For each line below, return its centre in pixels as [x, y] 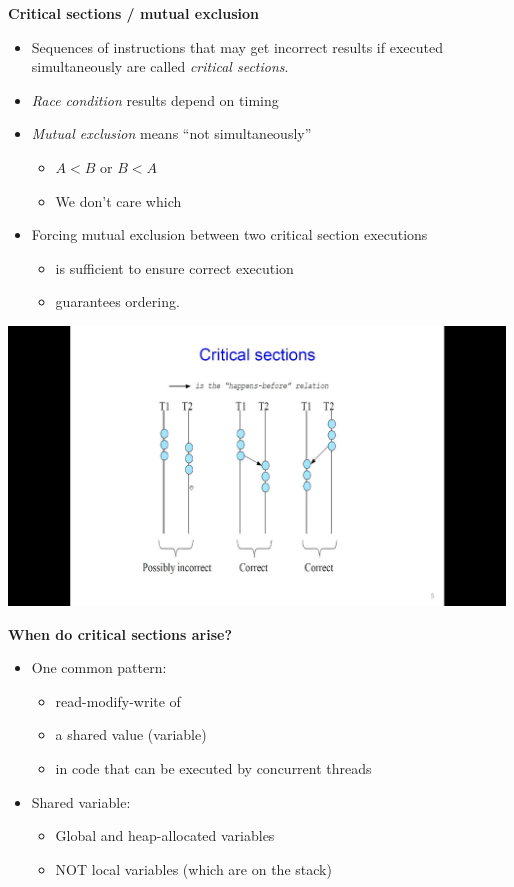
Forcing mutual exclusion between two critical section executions [229, 234]
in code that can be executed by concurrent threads [213, 767]
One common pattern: [99, 667]
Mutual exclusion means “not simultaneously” [171, 133]
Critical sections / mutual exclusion [134, 13]
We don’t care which [118, 200]
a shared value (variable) [131, 734]
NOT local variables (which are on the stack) [193, 868]
